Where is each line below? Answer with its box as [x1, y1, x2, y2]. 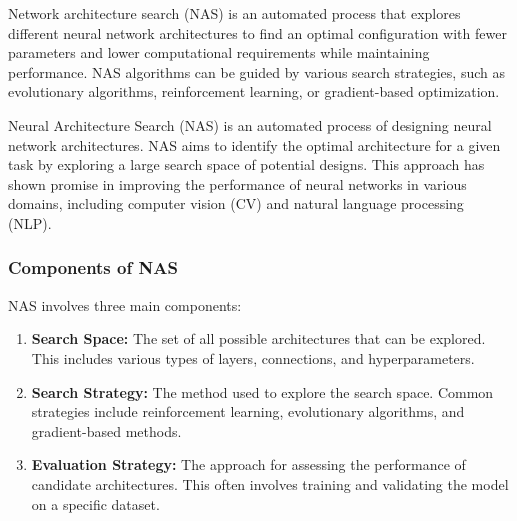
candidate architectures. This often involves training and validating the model [31, 473, 509, 494]
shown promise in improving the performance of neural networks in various [8, 173, 467, 194]
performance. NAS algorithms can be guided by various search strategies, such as [8, 61, 505, 82]
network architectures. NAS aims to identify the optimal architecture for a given [8, 134, 501, 155]
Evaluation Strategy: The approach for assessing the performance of [31, 454, 466, 475]
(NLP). [8, 212, 52, 233]
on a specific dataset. [31, 493, 160, 514]
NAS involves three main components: [8, 294, 242, 315]
